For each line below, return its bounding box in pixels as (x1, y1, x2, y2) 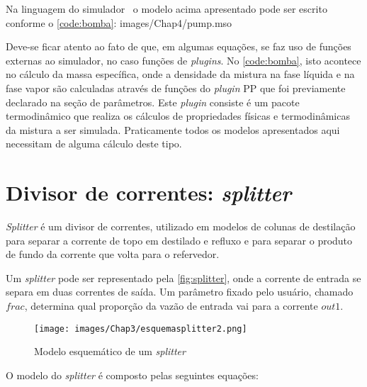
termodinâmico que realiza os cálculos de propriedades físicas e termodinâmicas (6, 108, 350, 123)
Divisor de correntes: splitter (6, 178, 292, 208)
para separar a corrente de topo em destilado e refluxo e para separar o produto (6, 232, 353, 247)
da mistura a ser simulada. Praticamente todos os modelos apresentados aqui (6, 122, 340, 137)
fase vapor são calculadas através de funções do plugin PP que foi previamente (6, 80, 346, 95)
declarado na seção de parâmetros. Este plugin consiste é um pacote (6, 94, 300, 109)
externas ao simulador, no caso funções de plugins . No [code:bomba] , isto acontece (6, 52, 361, 67)
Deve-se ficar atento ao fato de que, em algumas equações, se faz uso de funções (6, 39, 351, 54)
